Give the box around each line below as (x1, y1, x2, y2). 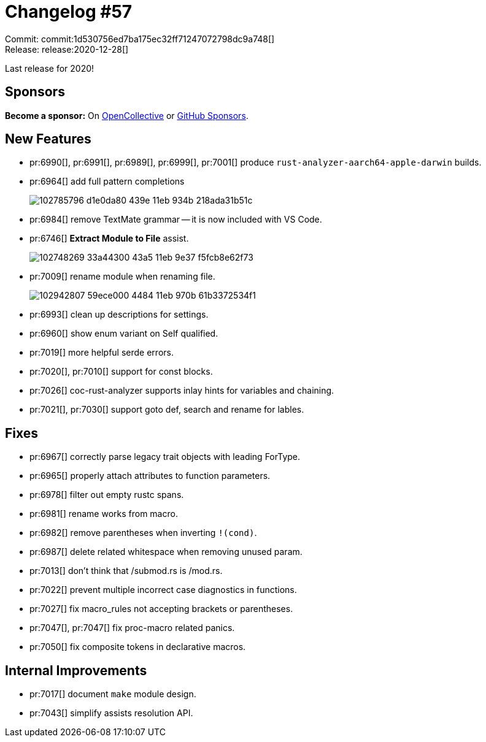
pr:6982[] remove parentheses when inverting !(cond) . (29, 527, 257, 538)
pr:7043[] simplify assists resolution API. (29, 708, 193, 719)
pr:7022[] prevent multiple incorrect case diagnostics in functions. (29, 584, 297, 595)
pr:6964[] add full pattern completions (29, 176, 185, 187)
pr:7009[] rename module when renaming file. (29, 271, 215, 282)
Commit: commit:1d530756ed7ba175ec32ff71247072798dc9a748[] (5, 33, 275, 44)
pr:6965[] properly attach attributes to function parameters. (29, 470, 271, 481)
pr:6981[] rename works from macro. (29, 508, 178, 519)
